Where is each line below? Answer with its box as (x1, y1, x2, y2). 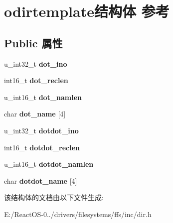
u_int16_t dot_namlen (4, 92, 82, 102)
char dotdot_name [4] (4, 175, 77, 186)
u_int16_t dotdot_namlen (4, 159, 94, 169)
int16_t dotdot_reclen (4, 142, 80, 152)
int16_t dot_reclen (4, 75, 68, 86)
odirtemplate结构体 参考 (4, 1, 170, 21)
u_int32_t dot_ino (4, 58, 67, 69)
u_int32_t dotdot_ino (4, 125, 79, 135)
